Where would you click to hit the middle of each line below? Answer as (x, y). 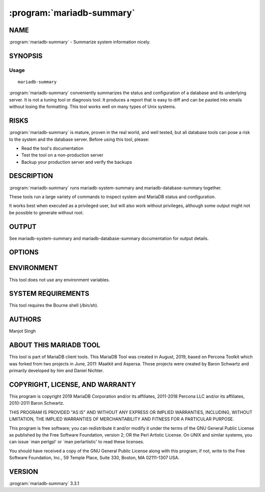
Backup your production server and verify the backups (77, 162)
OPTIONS (24, 252)
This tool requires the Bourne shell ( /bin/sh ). (54, 305)
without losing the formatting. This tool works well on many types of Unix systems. (93, 107)
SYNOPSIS (26, 56)
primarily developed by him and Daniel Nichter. (56, 371)
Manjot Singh (23, 331)
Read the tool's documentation (52, 148)
